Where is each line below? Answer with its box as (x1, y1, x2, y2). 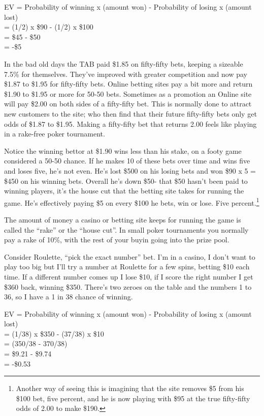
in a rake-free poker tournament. (4, 128, 105, 139)
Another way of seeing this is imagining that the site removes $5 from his (16, 383, 244, 394)
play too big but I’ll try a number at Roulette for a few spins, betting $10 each (4, 261, 250, 272)
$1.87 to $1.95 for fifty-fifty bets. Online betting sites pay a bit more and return (4, 78, 253, 89)
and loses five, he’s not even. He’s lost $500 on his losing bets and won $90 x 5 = (4, 165, 256, 176)
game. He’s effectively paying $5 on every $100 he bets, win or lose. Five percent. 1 (4, 196, 259, 208)
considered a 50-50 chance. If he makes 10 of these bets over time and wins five (4, 155, 250, 166)
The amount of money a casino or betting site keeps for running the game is (4, 214, 241, 225)
